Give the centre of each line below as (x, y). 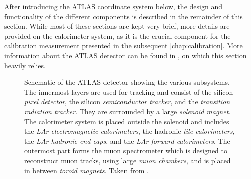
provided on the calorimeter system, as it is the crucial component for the (117, 36)
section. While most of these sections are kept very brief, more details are (117, 26)
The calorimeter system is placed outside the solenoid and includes (127, 121)
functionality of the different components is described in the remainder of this (123, 16)
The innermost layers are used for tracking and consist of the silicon (129, 92)
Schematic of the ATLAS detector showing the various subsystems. (127, 82)
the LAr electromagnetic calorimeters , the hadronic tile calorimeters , (130, 131)
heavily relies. (25, 65)
